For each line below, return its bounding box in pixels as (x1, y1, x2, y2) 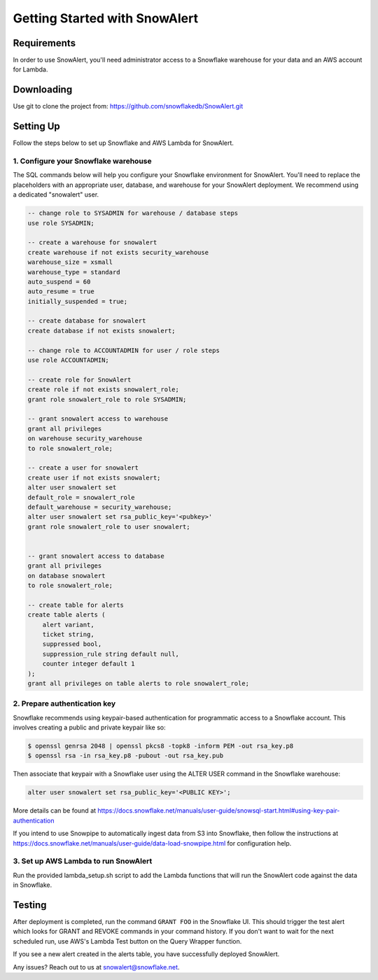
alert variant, (42, 620, 94, 629)
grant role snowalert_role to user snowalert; (27, 522, 190, 531)
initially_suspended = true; (27, 297, 128, 305)
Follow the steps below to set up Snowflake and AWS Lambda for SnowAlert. (13, 139, 234, 147)
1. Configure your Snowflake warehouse (13, 156, 152, 166)
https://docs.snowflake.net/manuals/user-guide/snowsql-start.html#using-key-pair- (97, 806, 340, 815)
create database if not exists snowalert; (27, 326, 176, 335)
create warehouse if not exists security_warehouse (27, 248, 209, 256)
